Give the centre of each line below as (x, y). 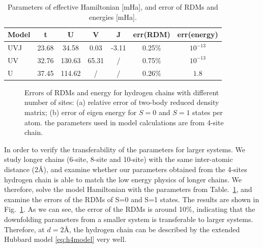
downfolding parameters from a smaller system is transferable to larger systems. (129, 219)
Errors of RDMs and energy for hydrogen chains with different (122, 92)
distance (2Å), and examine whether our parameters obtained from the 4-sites (126, 169)
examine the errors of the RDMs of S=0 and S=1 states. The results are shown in (132, 199)
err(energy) (198, 34)
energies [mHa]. (113, 17)
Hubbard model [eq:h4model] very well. (65, 239)
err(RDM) (152, 34)
